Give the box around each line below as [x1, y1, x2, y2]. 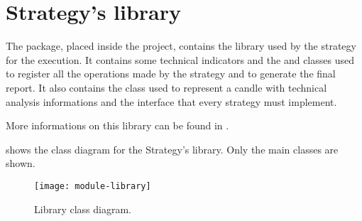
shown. [6, 156, 35, 171]
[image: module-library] [34, 180, 151, 191]
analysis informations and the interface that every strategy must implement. [6, 94, 337, 109]
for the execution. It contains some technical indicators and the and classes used [6, 52, 354, 67]
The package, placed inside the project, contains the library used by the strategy [6, 38, 356, 53]
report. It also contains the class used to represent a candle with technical [6, 80, 327, 95]
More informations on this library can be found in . [6, 118, 229, 133]
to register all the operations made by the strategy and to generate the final [6, 66, 336, 81]
